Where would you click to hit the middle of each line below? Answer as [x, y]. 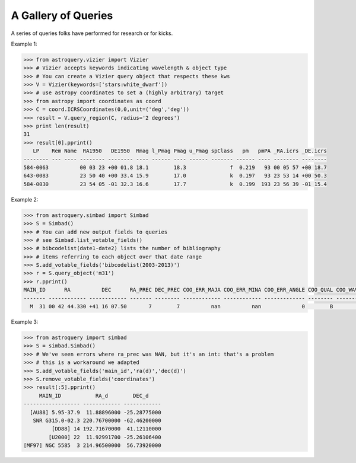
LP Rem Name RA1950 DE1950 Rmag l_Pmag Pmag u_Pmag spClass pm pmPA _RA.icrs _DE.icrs [180, 151]
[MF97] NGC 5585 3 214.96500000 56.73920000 [92, 446]
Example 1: [24, 44]
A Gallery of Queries [62, 15]
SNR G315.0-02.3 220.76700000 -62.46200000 [97, 420]
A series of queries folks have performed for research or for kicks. [92, 33]
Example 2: [25, 199]
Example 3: [25, 322]
